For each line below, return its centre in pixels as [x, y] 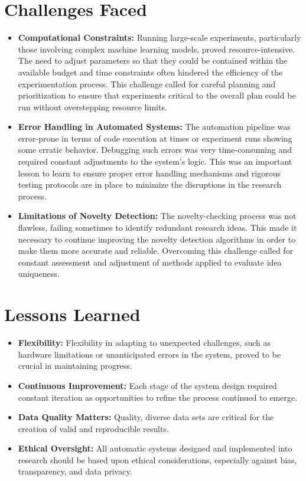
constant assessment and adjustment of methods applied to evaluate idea [150, 262]
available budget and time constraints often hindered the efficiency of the [150, 72]
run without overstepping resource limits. [92, 107]
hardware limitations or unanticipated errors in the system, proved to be [149, 354]
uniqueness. [39, 274]
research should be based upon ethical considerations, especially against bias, [157, 459]
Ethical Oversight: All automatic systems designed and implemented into [155, 448]
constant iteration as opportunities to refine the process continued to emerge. [158, 397]
